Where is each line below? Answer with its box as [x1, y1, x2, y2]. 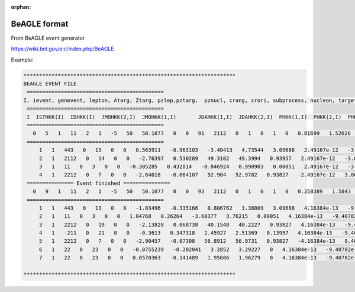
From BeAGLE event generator [11, 34, 85, 41]
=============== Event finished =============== [27, 179, 170, 187]
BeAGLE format [11, 18, 69, 29]
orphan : [11, 4, 31, 10]
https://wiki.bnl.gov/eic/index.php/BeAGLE [11, 45, 115, 53]
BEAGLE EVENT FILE [23, 81, 77, 87]
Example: [11, 56, 34, 63]
